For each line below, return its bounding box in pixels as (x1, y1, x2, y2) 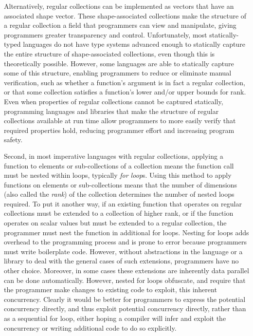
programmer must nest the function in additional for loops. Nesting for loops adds (4, 227, 249, 237)
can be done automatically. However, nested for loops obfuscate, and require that (4, 275, 246, 285)
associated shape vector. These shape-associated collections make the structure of (4, 10, 247, 20)
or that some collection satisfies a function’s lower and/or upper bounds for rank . (4, 87, 246, 97)
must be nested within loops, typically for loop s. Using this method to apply (4, 170, 232, 180)
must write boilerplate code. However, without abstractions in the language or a (4, 246, 243, 256)
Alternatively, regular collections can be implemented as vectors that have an (4, 1, 234, 11)
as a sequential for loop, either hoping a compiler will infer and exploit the (4, 313, 226, 323)
